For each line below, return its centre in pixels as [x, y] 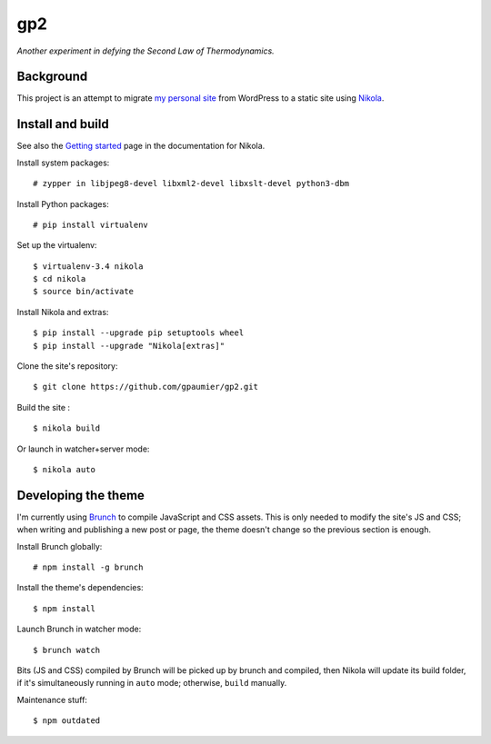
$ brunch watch [67, 650]
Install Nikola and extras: [63, 312]
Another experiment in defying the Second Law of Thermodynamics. [145, 51]
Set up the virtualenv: [57, 245]
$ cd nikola [60, 279]
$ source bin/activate [84, 292]
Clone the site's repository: [67, 366]
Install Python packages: [63, 203]
